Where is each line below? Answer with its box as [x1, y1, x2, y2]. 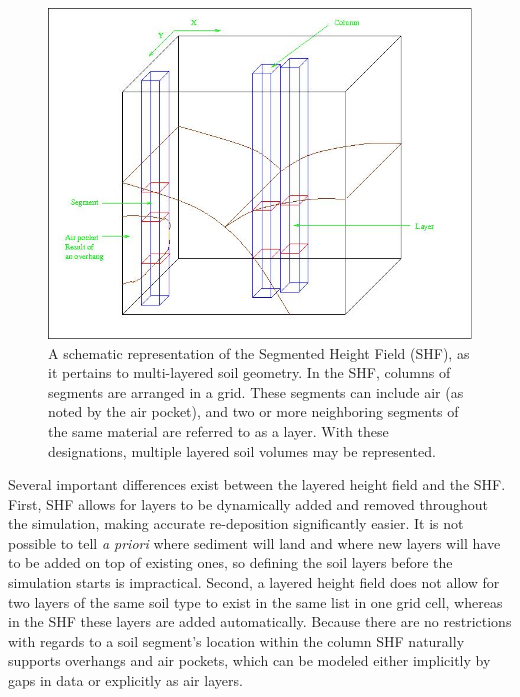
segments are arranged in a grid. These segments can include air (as [48, 381, 464, 402]
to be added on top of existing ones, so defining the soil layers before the [8, 552, 453, 573]
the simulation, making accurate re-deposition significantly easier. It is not [8, 513, 464, 534]
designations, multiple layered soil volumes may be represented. [48, 440, 436, 461]
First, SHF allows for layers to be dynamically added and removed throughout [8, 493, 488, 514]
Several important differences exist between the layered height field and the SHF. [8, 474, 506, 495]
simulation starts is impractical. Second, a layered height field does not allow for [8, 572, 500, 593]
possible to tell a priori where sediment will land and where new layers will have [8, 532, 501, 553]
